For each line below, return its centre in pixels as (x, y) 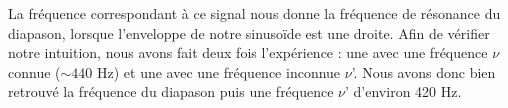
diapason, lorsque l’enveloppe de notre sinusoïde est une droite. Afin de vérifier (249, 32)
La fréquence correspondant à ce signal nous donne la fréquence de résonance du (254, 13)
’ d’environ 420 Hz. (403, 91)
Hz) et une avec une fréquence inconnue (218, 71)
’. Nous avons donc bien (423, 71)
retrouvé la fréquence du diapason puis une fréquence (171, 91)
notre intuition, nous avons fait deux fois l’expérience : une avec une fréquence (248, 52)
